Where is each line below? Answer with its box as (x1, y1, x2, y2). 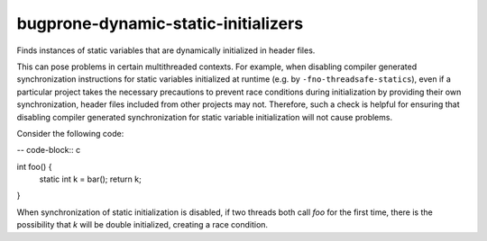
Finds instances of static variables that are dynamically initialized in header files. (16, 45, 316, 56)
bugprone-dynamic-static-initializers (16, 13, 304, 33)
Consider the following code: (16, 128, 124, 138)
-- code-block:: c (16, 145, 81, 156)
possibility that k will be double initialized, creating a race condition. (16, 219, 269, 230)
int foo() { (16, 161, 52, 172)
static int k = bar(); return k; (39, 174, 142, 184)
